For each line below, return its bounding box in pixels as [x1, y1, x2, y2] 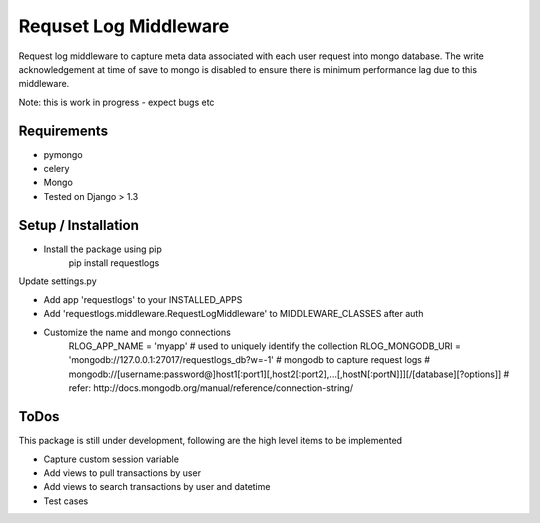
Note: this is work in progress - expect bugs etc [18, 96, 215, 108]
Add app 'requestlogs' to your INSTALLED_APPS [43, 293, 243, 305]
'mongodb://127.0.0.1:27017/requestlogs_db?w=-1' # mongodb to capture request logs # [68, 354, 430, 366]
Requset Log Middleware [18, 15, 230, 37]
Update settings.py [18, 275, 97, 287]
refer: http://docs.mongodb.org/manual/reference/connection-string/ [68, 382, 354, 394]
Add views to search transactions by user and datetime [43, 481, 271, 493]
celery [43, 163, 70, 175]
